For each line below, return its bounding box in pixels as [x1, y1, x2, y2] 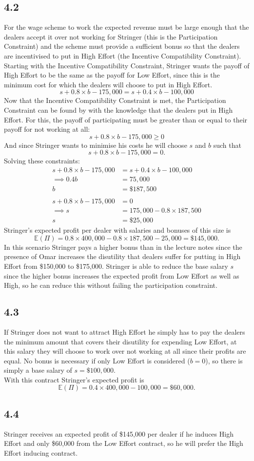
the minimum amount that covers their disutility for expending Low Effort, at [4, 336, 237, 346]
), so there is [205, 355, 243, 365]
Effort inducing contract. [4, 447, 78, 458]
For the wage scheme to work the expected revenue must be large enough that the [4, 22, 249, 32]
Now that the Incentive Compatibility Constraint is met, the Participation [4, 95, 226, 105]
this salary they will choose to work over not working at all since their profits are [4, 346, 246, 356]
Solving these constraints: [4, 156, 80, 166]
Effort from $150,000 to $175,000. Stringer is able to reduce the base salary [4, 261, 228, 271]
